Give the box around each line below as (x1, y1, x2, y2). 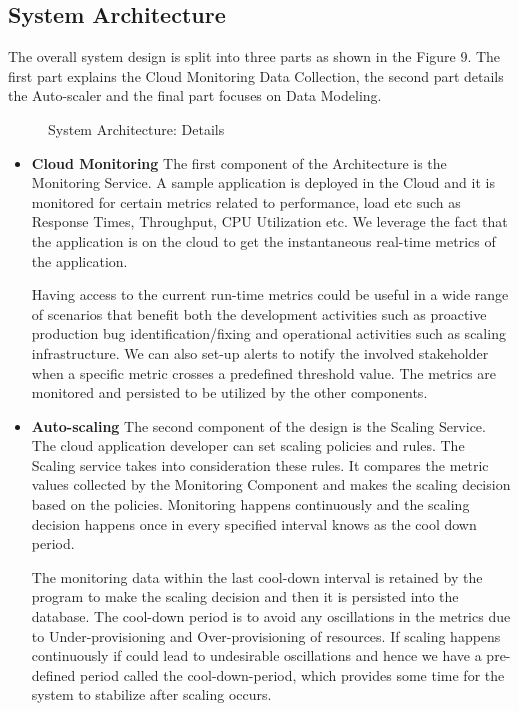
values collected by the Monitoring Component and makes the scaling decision (31, 474, 511, 495)
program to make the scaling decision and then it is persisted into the (31, 586, 459, 607)
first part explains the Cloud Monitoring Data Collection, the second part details (8, 65, 504, 86)
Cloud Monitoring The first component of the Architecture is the (31, 152, 447, 173)
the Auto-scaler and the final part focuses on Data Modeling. (8, 85, 382, 106)
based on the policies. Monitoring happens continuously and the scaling (31, 494, 470, 515)
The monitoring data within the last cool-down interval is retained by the (31, 566, 483, 587)
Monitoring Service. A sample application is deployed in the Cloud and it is (31, 172, 495, 193)
